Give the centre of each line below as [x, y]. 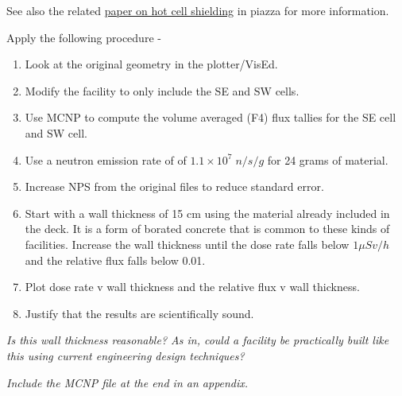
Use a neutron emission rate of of [106, 159]
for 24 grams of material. [328, 159]
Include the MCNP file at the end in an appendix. [128, 382]
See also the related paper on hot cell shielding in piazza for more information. [198, 10]
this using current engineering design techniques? [126, 355]
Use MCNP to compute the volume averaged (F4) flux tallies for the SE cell [211, 117]
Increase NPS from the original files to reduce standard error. [174, 186]
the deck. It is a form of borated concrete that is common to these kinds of [207, 229]
